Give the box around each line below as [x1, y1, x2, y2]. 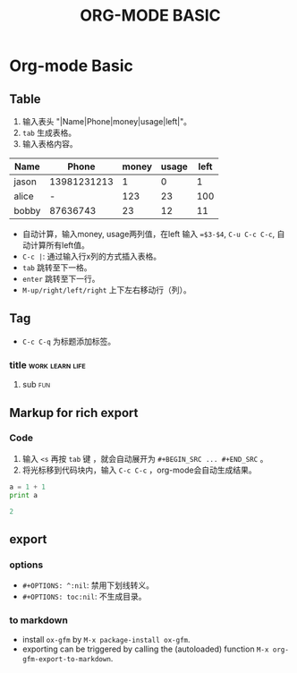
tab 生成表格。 [21, 127, 77, 138]
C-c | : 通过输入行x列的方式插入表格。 [21, 251, 162, 261]
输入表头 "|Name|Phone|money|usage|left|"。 [21, 116, 192, 126]
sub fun [21, 379, 51, 390]
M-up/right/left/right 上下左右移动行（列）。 [21, 285, 192, 295]
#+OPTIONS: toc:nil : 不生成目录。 [21, 592, 147, 602]
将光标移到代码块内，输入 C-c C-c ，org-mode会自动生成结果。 [21, 464, 257, 475]
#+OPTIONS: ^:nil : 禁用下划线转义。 [21, 580, 155, 591]
